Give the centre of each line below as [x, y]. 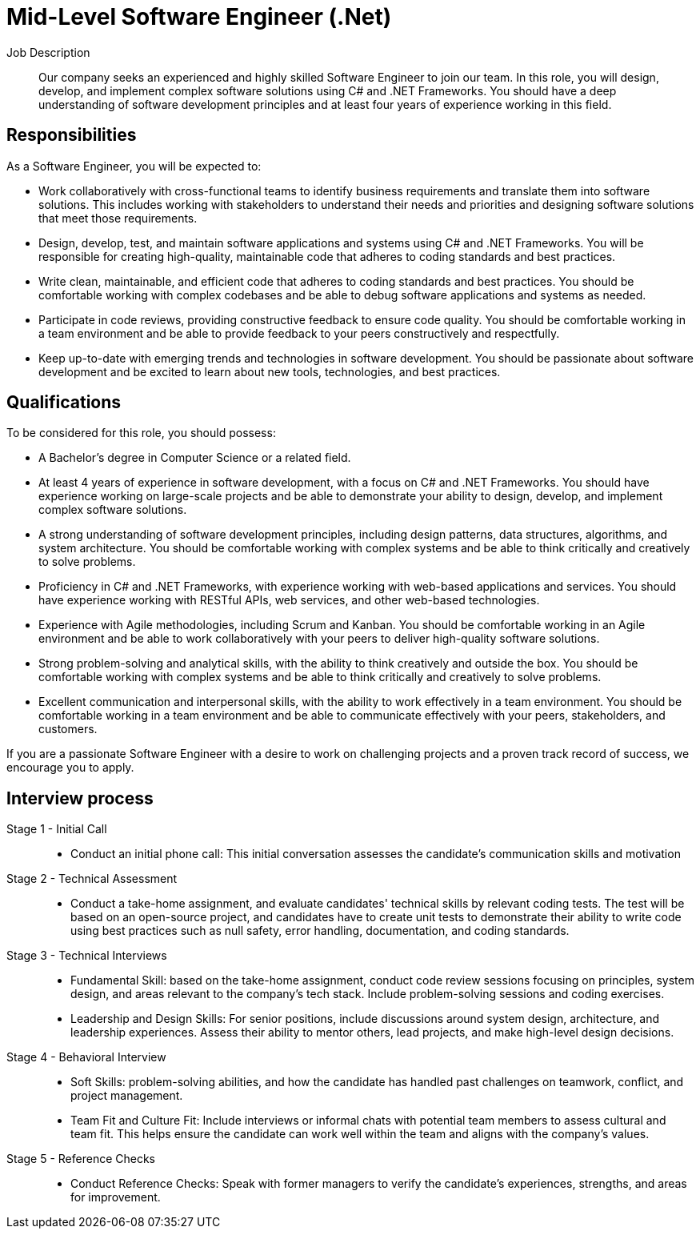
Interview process [80, 798]
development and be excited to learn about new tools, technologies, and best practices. [270, 371]
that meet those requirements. [118, 218]
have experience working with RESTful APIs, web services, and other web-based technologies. [289, 600]
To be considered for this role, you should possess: [141, 433]
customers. [68, 729]
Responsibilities [72, 135]
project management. [127, 1096]
